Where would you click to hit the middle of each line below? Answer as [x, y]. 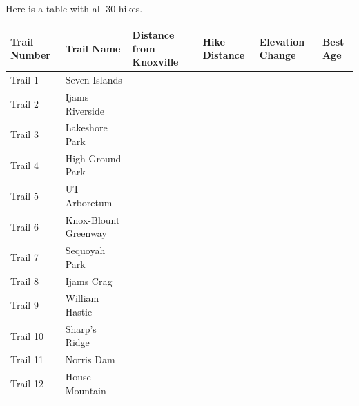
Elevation [282, 41]
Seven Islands [94, 80]
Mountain [86, 390]
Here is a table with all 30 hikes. [74, 8]
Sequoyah [85, 250]
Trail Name [93, 48]
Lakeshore [86, 127]
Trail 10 [27, 335]
